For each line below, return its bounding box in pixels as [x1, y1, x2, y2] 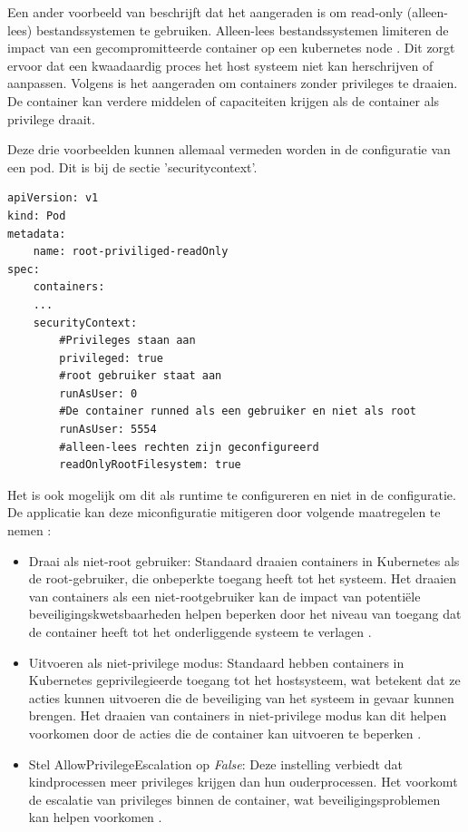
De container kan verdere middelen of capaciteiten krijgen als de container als [7, 91, 440, 110]
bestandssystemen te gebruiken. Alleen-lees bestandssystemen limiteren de [35, 20, 449, 39]
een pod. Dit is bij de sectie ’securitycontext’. [7, 157, 258, 176]
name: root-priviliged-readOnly [33, 245, 229, 259]
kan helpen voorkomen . [28, 808, 162, 827]
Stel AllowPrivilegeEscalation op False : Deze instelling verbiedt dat [28, 754, 403, 773]
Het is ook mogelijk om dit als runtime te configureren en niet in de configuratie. [7, 485, 456, 504]
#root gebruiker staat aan [59, 369, 222, 383]
